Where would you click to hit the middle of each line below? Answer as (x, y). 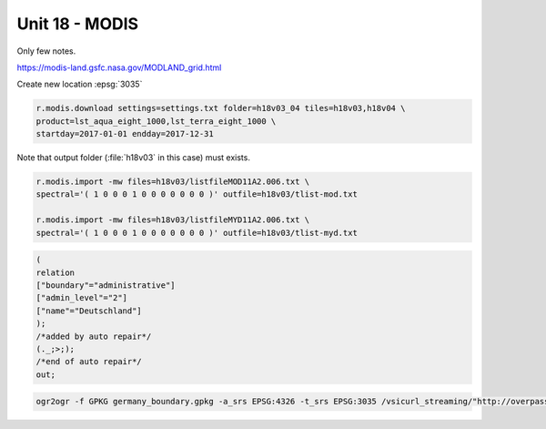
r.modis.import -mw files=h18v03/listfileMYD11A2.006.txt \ (173, 220)
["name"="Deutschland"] (89, 311)
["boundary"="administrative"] (106, 285)
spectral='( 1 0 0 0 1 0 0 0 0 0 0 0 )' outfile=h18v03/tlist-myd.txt (197, 233)
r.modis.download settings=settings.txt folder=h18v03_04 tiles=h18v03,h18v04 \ (221, 108)
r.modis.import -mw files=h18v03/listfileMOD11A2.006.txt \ (173, 182)
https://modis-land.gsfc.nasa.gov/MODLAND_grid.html (119, 67)
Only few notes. (46, 51)
